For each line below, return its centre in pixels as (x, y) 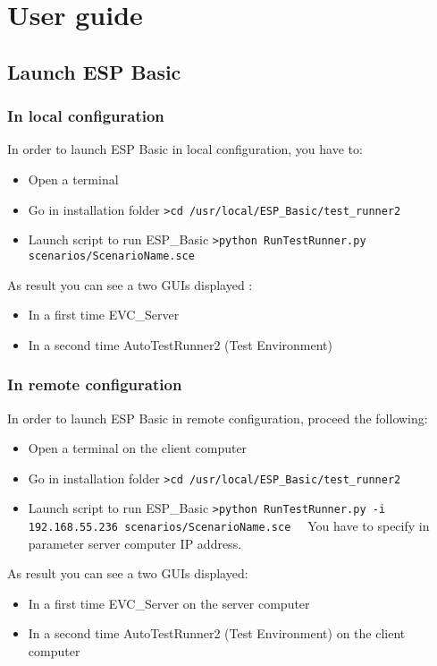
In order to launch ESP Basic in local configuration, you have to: (185, 149)
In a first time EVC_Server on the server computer (169, 603)
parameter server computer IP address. (135, 543)
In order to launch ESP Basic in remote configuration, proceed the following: (218, 418)
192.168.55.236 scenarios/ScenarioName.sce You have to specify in (229, 526)
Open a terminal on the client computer (138, 448)
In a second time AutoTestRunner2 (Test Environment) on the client (217, 633)
